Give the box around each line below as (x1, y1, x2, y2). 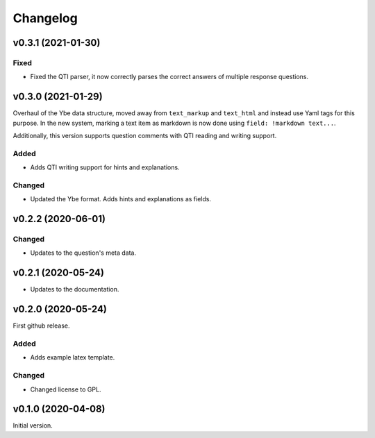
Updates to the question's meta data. (30, 249, 137, 257)
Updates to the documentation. (30, 285, 119, 294)
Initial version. (12, 421, 53, 430)
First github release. (12, 321, 70, 330)
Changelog (12, 10, 78, 26)
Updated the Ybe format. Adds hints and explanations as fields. (30, 195, 212, 203)
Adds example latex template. (30, 353, 115, 362)
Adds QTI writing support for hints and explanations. (30, 163, 180, 171)
